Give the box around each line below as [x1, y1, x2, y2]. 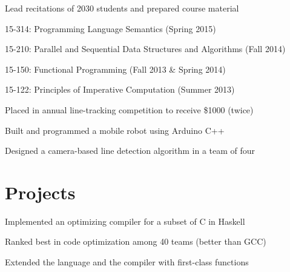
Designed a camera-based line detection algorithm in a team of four [5, 144, 255, 157]
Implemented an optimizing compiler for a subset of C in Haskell [5, 214, 245, 227]
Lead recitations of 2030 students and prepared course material [5, 2, 239, 14]
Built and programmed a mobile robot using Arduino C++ [5, 124, 225, 136]
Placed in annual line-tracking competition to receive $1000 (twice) [5, 103, 254, 116]
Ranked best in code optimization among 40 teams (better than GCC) [5, 235, 266, 248]
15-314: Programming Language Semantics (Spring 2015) [5, 22, 216, 35]
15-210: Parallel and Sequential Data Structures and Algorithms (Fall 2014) [5, 42, 286, 55]
